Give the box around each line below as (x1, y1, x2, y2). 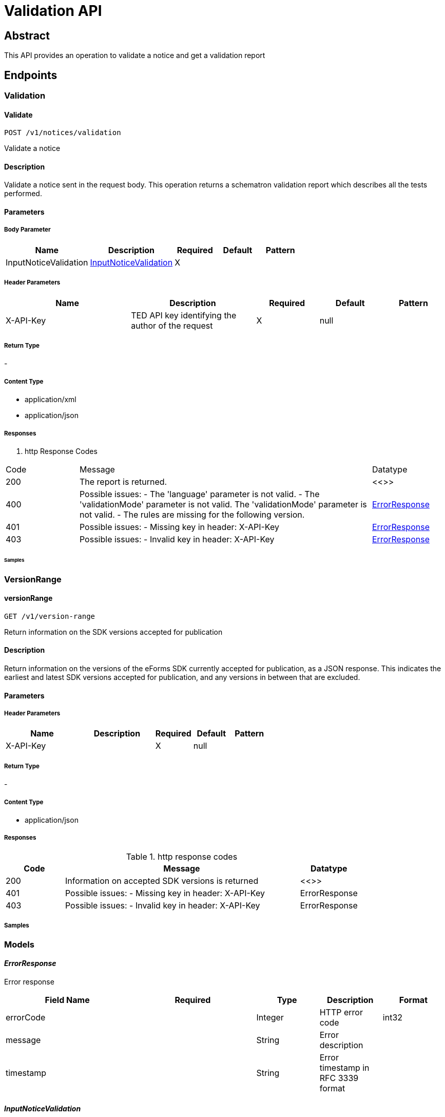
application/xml (25, 395, 76, 404)
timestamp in (319, 1062, 370, 1073)
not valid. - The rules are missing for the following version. (79, 509, 305, 520)
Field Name (45, 994, 90, 1005)
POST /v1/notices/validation (4, 128, 121, 137)
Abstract (4, 29, 50, 42)
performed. (4, 189, 42, 198)
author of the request (131, 320, 213, 331)
